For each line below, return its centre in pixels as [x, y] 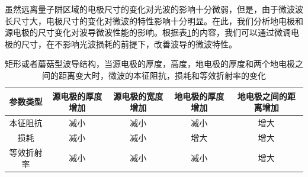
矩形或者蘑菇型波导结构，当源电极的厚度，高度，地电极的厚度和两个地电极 [150, 64]
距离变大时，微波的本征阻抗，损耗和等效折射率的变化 [162, 75]
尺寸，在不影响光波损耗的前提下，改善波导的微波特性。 [129, 44]
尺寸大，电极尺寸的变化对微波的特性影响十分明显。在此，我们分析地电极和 [158, 20]
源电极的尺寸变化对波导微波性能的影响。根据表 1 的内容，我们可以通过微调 [148, 32]
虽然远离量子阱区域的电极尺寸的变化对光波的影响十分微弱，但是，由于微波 [150, 9]
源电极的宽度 [138, 96]
